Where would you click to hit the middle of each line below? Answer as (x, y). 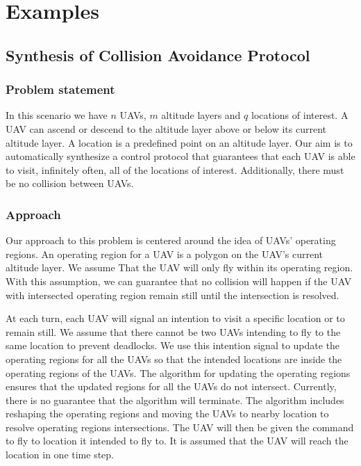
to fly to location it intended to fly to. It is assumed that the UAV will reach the (177, 441)
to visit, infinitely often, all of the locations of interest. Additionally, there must (175, 169)
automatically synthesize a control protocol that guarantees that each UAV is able (180, 156)
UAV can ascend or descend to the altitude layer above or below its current (166, 128)
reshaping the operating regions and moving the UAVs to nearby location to (167, 413)
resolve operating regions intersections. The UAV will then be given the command (180, 427)
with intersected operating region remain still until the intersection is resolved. (173, 295)
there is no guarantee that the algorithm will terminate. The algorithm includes (175, 400)
